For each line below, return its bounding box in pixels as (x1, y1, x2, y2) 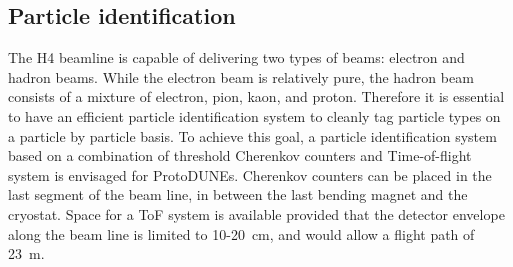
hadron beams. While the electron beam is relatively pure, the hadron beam (8, 66, 474, 87)
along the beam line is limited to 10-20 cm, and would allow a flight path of (8, 223, 475, 244)
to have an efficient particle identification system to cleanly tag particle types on (8, 105, 501, 126)
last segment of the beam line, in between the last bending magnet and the (8, 184, 468, 205)
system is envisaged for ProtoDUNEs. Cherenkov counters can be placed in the (8, 164, 492, 185)
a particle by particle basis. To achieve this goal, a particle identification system (8, 125, 497, 146)
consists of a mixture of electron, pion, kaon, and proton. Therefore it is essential (8, 86, 505, 107)
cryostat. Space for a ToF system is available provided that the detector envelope (8, 203, 505, 224)
